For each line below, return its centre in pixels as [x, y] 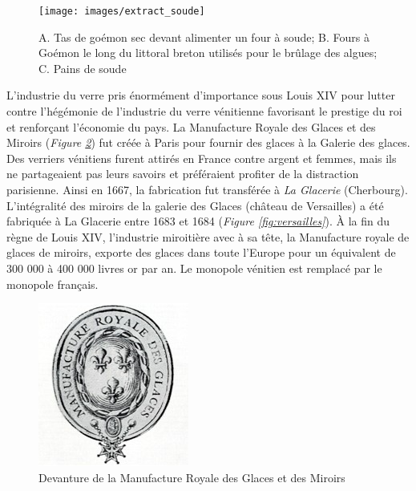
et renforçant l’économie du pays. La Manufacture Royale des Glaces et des [191, 126]
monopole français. [53, 284]
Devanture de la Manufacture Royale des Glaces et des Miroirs [192, 477]
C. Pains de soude [83, 68]
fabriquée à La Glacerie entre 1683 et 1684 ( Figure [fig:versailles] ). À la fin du [198, 221]
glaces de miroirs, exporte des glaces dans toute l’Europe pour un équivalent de [201, 252]
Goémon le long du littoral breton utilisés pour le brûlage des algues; [208, 53]
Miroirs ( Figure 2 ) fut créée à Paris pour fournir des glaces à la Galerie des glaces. [208, 142]
